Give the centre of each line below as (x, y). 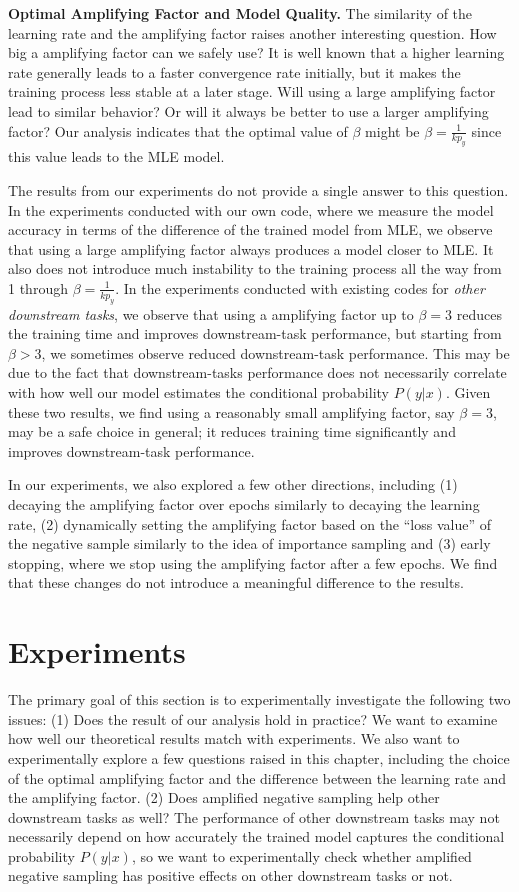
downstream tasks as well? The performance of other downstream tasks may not (254, 816)
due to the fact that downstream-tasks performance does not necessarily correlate (257, 372)
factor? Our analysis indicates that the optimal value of (178, 130)
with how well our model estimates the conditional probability (198, 392)
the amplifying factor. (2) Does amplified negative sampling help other (224, 797)
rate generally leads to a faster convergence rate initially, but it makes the (234, 71)
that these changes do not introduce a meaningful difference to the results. (236, 582)
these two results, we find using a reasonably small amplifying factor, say (231, 411)
